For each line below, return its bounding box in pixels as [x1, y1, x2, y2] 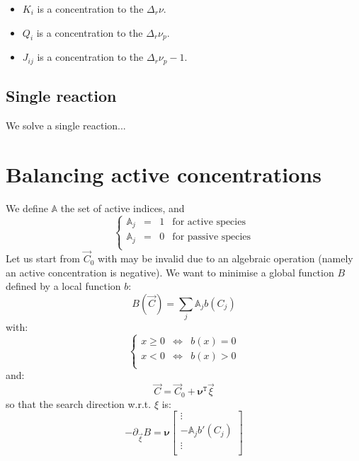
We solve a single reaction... [6, 118, 126, 133]
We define [6, 200, 48, 215]
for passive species [172, 232, 251, 243]
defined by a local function [6, 279, 121, 293]
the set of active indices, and [60, 200, 185, 215]
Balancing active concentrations [6, 159, 321, 188]
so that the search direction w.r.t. [6, 396, 152, 411]
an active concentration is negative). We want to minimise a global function [6, 264, 334, 279]
